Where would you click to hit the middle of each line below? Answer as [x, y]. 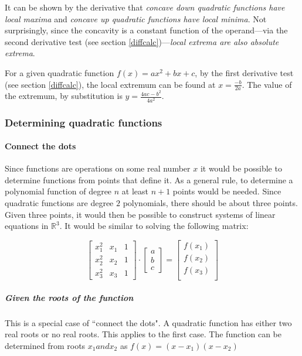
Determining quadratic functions [84, 122]
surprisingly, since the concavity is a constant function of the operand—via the [146, 30]
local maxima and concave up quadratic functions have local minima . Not [136, 18]
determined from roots [45, 345]
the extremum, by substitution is [64, 96]
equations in [27, 226]
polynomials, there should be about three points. [210, 203]
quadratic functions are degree [59, 203]
